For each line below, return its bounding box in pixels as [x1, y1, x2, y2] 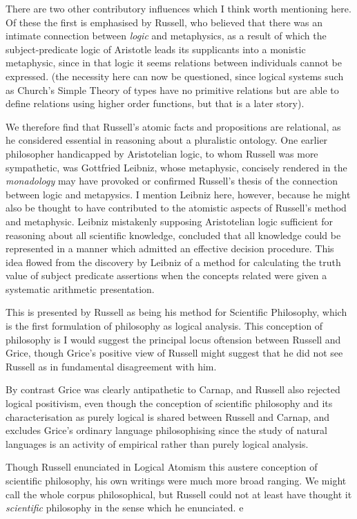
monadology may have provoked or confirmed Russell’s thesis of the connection [6, 173, 338, 188]
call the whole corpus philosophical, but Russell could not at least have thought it [6, 487, 352, 501]
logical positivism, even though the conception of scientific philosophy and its [6, 396, 333, 411]
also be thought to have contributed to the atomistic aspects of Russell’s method [6, 200, 347, 215]
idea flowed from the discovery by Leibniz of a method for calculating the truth [6, 254, 341, 269]
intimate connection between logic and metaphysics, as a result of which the [6, 28, 327, 43]
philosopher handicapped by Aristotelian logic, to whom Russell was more [6, 146, 318, 160]
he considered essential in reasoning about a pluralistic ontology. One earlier [6, 133, 328, 147]
